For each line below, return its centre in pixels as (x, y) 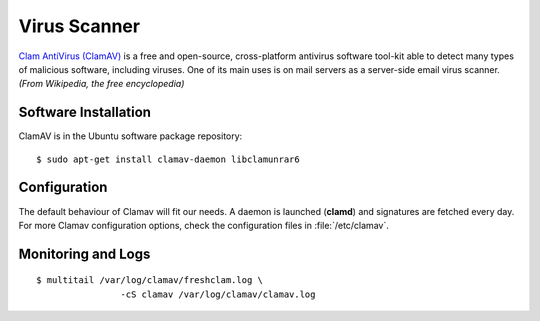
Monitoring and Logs (84, 253)
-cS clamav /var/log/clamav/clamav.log (218, 294)
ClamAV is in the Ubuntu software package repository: (130, 136)
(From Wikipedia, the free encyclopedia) (101, 84)
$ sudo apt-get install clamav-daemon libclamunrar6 (168, 159)
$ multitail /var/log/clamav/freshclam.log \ (150, 280)
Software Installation (85, 112)
